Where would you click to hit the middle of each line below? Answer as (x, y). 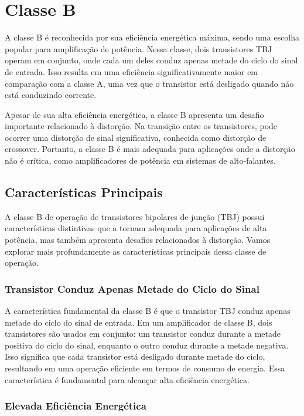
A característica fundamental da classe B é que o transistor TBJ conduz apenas (148, 311)
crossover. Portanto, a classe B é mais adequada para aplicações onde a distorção (150, 149)
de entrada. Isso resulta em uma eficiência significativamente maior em (131, 71)
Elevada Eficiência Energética (76, 406)
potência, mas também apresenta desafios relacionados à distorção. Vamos (138, 240)
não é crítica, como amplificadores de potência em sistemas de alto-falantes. (140, 160)
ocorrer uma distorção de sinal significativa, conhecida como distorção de (136, 137)
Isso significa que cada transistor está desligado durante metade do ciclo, (135, 356)
